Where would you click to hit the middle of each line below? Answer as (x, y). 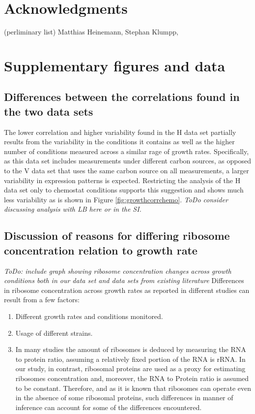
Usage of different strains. (54, 333)
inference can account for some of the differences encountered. (109, 407)
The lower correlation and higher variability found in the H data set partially (120, 132)
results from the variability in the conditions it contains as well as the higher (119, 142)
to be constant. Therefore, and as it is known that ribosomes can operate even (133, 388)
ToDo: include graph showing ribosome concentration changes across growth (118, 271)
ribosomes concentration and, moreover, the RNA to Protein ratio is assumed (132, 378)
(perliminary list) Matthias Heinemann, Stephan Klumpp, (91, 32)
